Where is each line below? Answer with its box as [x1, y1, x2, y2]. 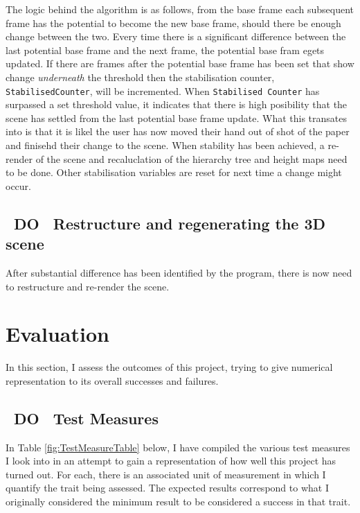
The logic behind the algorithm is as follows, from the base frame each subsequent [6, 2, 354, 16]
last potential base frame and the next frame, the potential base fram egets [6, 42, 325, 57]
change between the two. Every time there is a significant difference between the [6, 29, 346, 44]
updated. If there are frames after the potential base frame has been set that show [6, 56, 354, 71]
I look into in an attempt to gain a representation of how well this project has [6, 453, 336, 468]
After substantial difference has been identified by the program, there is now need [6, 265, 352, 279]
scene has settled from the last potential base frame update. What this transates [6, 110, 348, 125]
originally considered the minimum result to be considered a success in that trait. [6, 494, 351, 509]
